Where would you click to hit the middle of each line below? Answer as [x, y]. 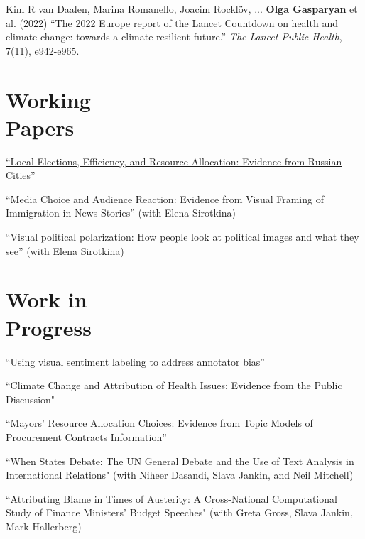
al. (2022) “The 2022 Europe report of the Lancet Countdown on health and [172, 22]
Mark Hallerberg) [44, 526]
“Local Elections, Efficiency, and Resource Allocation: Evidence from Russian [174, 161]
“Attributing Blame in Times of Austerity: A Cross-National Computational [171, 498]
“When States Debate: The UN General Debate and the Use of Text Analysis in [180, 461]
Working [48, 99]
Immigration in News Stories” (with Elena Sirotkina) [121, 213]
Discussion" [31, 399]
